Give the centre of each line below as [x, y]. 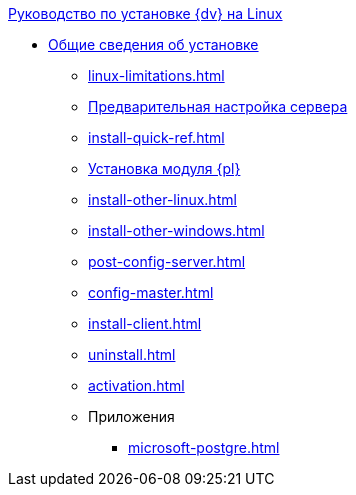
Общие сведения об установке [153, 44]
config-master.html [151, 292]
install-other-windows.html [176, 230]
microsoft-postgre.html [204, 447]
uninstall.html [132, 354]
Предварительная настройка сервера [218, 106]
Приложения [131, 416]
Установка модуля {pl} [164, 168]
